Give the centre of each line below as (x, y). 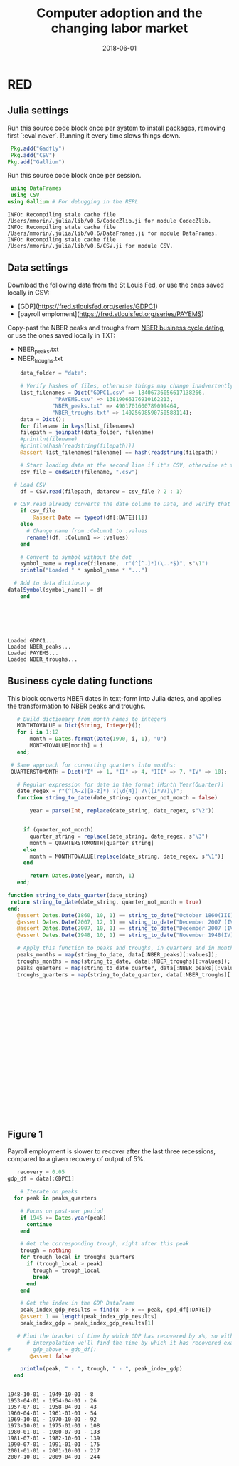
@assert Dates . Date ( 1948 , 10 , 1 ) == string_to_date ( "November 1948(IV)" (127, 935)
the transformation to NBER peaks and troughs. (76, 706)
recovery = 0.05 (41, 1172)
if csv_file (38, 511)
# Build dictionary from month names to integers (92, 719)
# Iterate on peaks (49, 1192)
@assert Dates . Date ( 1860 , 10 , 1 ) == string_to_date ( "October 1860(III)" (127, 915)
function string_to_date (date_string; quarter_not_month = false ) (117, 798)
